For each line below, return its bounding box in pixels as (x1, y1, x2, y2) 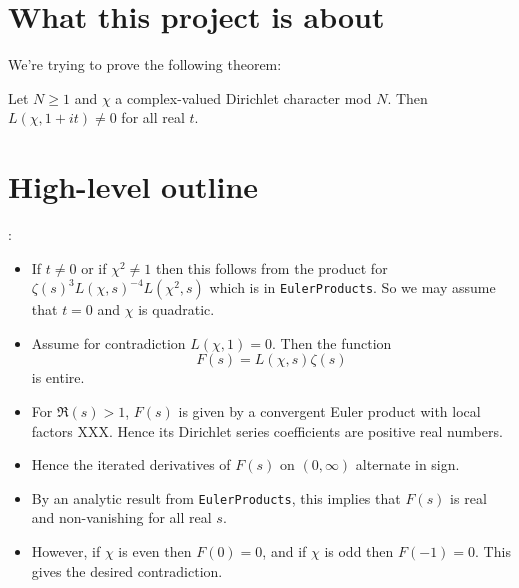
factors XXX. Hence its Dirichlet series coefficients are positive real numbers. (31, 420, 503, 441)
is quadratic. (138, 299, 215, 320)
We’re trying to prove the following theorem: (8, 54, 282, 75)
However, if (31, 541, 101, 562)
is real (450, 487, 487, 508)
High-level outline (8, 166, 259, 207)
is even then (118, 541, 192, 562)
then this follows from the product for (155, 257, 388, 278)
